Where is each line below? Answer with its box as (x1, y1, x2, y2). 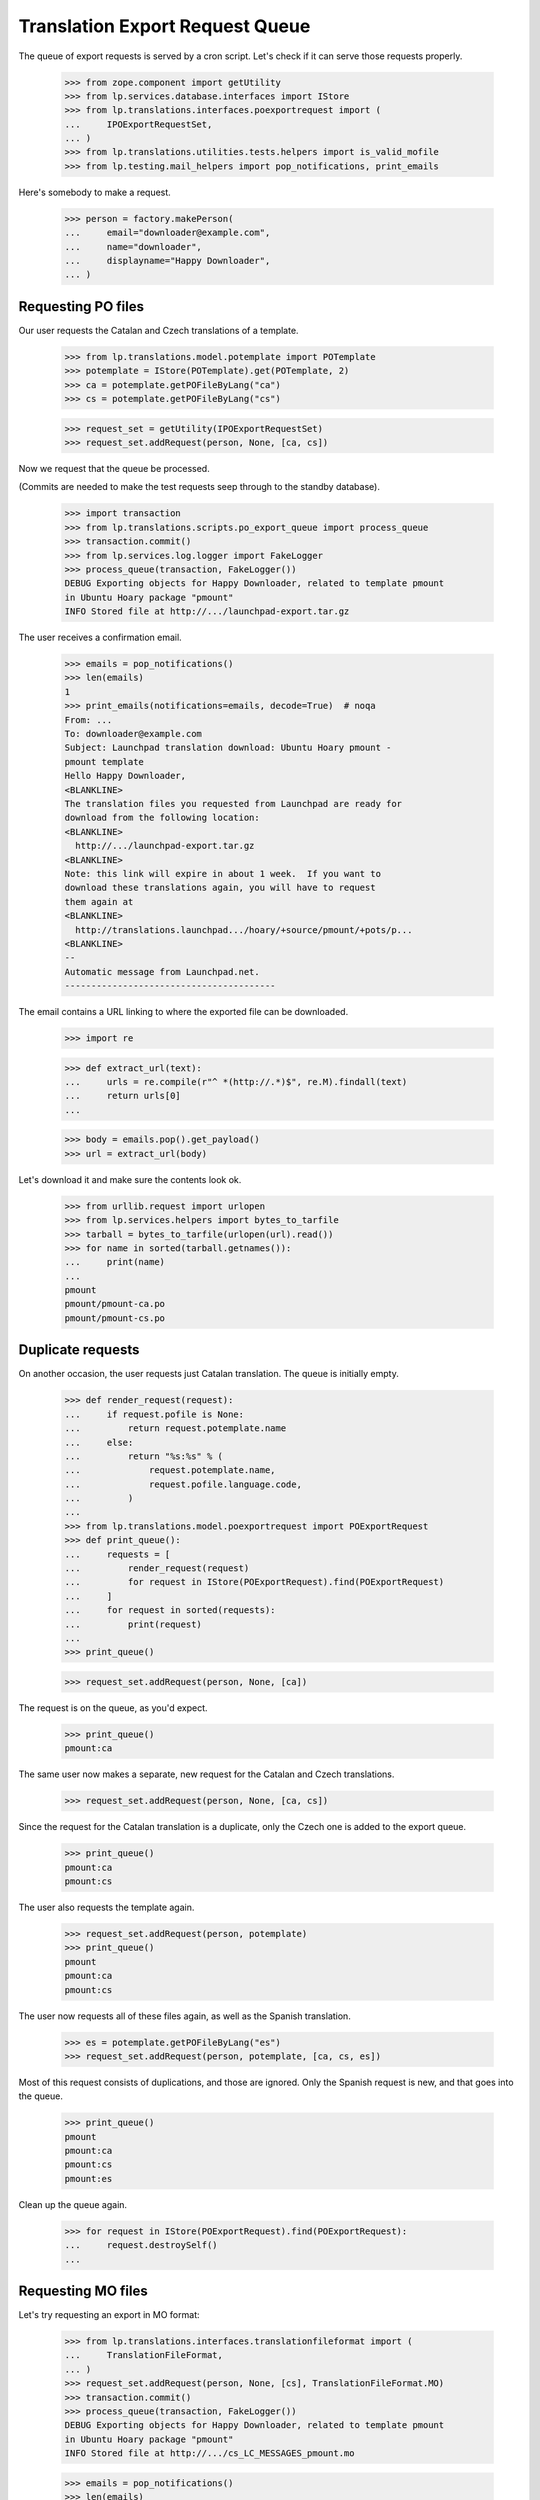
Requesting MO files (18, 2283, 149, 2299)
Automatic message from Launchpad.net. (64, 966, 260, 977)
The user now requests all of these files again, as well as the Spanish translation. (18, 2010, 352, 2022)
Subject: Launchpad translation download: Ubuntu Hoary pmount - (64, 742, 392, 754)
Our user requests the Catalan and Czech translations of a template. (18, 324, 299, 336)
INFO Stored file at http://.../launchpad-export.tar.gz (64, 606, 350, 617)
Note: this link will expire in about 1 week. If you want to (64, 868, 382, 879)
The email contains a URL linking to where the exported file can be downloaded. (18, 1006, 349, 1018)
